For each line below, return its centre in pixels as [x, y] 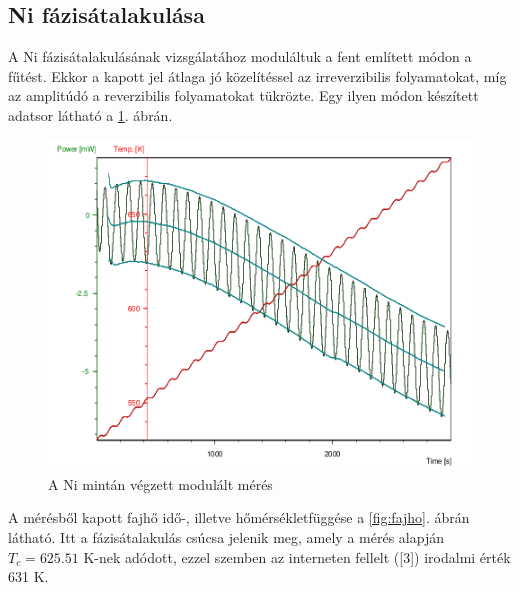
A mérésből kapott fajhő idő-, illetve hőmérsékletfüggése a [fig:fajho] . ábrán [239, 517]
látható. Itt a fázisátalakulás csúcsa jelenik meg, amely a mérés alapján [226, 536]
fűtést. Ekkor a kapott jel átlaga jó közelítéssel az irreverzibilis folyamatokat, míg [257, 75]
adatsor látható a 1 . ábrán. [90, 114]
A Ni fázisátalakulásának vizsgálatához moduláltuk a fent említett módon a [240, 56]
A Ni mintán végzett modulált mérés [160, 483]
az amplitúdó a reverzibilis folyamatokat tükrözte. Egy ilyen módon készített [243, 95]
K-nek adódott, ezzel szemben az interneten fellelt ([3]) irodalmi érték [297, 556]
